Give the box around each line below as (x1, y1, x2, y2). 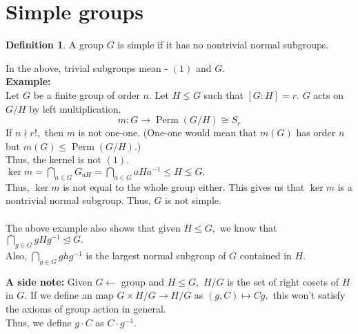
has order (296, 125, 336, 140)
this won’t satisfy (272, 288, 346, 302)
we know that (219, 220, 277, 234)
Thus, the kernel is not (6, 152, 102, 167)
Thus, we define (6, 315, 72, 329)
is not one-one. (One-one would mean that (78, 125, 257, 140)
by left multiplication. (29, 101, 121, 115)
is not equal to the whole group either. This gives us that (63, 179, 305, 194)
